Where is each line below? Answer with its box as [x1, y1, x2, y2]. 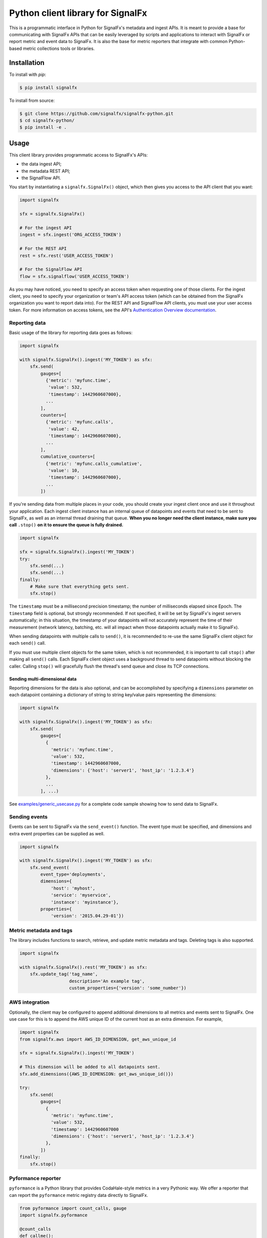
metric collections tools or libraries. [23, 45, 95, 52]
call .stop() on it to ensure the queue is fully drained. [9, 522, 124, 528]
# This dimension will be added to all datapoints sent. [19, 1064, 161, 1070]
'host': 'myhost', [50, 885, 96, 891]
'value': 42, [48, 426, 80, 432]
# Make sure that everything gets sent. [30, 584, 130, 589]
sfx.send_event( [30, 865, 69, 870]
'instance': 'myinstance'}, [50, 899, 119, 905]
